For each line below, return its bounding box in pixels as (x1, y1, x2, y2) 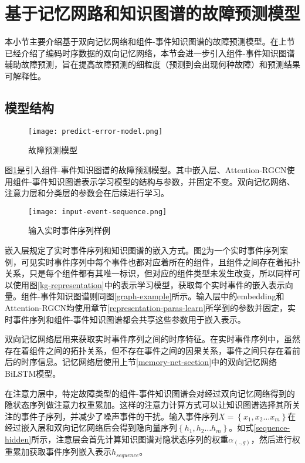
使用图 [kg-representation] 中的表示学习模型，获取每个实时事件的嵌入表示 (12, 278, 285, 290)
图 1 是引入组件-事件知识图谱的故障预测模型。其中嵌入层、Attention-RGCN (5, 163, 287, 175)
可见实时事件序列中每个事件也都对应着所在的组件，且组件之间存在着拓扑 (21, 255, 300, 268)
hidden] (5, 432, 32, 445)
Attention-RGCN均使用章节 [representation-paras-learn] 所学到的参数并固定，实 (5, 301, 296, 313)
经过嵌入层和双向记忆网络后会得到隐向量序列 (5, 421, 177, 434)
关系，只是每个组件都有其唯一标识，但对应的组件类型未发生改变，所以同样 (5, 267, 292, 279)
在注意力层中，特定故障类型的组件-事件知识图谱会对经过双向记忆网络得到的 (5, 387, 295, 399)
